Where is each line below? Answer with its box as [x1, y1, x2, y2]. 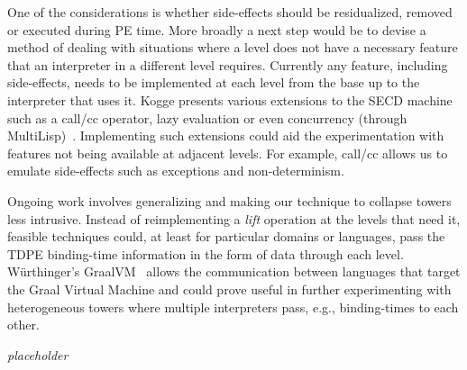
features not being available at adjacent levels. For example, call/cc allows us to [7, 143, 448, 162]
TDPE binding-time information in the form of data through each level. [7, 244, 404, 263]
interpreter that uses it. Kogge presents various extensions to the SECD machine [7, 90, 453, 109]
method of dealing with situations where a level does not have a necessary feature [7, 38, 458, 57]
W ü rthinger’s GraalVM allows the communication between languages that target [7, 262, 461, 281]
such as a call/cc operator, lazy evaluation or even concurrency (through [7, 108, 407, 127]
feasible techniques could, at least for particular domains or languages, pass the [7, 227, 445, 246]
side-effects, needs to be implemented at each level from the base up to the [7, 73, 420, 92]
